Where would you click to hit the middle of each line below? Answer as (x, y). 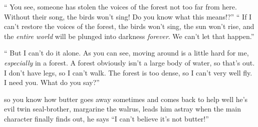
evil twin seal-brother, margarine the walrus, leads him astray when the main (123, 109)
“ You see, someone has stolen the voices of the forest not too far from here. (120, 6)
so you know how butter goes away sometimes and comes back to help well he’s (126, 99)
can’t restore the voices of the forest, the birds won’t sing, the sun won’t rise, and (129, 26)
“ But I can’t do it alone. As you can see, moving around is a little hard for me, (126, 53)
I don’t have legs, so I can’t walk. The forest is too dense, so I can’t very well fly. (128, 72)
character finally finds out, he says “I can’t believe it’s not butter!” (106, 118)
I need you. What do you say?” (52, 82)
